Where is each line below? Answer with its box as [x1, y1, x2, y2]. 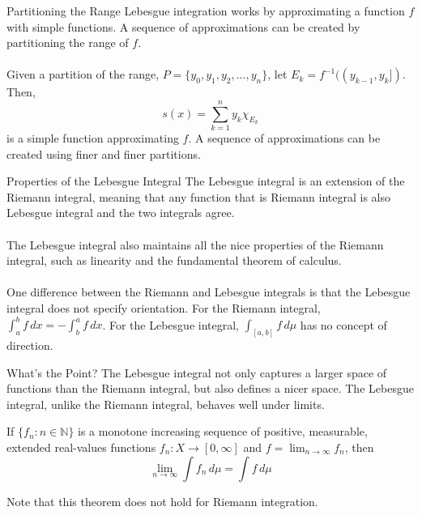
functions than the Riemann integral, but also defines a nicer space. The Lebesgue [6, 380, 414, 397]
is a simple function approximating [6, 130, 179, 147]
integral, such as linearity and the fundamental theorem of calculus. [6, 252, 342, 269]
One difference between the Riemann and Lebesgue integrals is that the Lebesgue [6, 283, 411, 300]
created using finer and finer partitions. [6, 145, 201, 162]
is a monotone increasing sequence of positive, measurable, [78, 423, 368, 440]
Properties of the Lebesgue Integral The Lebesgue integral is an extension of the [6, 172, 405, 189]
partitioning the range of [6, 34, 129, 51]
